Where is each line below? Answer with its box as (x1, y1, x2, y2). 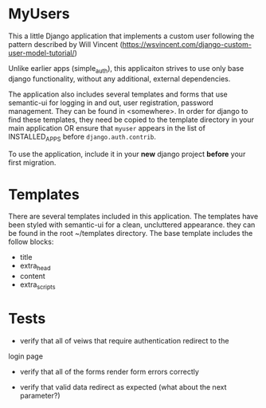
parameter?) (19, 391, 61, 400)
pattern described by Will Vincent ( (8, 39, 123, 49)
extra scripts (19, 280, 56, 292)
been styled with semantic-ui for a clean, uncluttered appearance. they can (8, 220, 256, 229)
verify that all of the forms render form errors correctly (19, 367, 199, 376)
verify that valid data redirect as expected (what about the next (19, 382, 227, 391)
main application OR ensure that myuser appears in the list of (8, 123, 205, 132)
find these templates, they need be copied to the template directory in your (8, 115, 255, 124)
